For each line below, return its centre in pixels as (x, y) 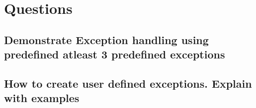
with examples (42, 98)
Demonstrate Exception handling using (106, 39)
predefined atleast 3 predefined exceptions (115, 54)
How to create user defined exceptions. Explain (128, 83)
